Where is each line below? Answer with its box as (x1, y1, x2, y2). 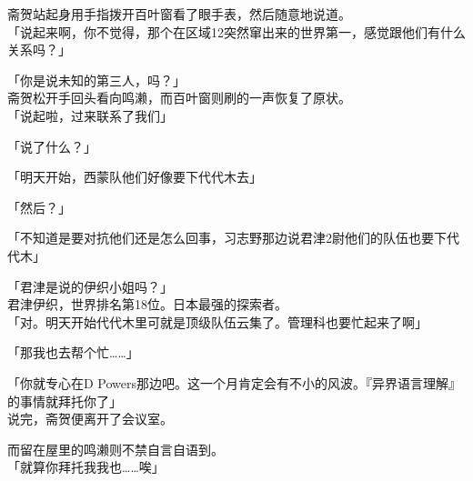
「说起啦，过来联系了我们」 (7, 105, 173, 125)
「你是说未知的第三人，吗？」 (7, 70, 186, 89)
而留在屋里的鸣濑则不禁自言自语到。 (7, 439, 224, 458)
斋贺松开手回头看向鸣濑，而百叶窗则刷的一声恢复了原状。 (7, 88, 351, 107)
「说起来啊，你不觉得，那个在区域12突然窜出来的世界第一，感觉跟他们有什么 (7, 22, 466, 41)
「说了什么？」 (7, 136, 96, 155)
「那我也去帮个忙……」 (7, 343, 139, 362)
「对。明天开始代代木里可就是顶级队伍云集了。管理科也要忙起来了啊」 (7, 312, 428, 331)
